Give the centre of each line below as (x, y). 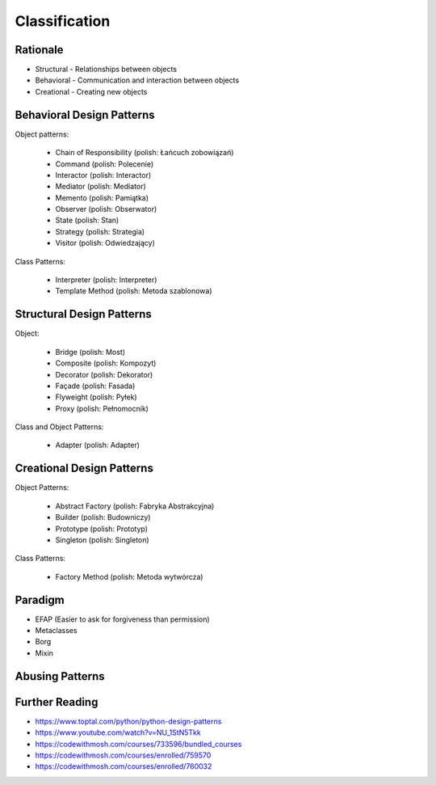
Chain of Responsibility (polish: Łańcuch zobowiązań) (145, 153)
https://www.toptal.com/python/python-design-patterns (128, 721)
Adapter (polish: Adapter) (98, 445)
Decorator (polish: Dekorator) (104, 374)
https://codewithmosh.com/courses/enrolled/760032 (124, 766)
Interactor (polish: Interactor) (103, 175)
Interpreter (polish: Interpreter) (106, 280)
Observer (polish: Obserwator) (106, 209)
